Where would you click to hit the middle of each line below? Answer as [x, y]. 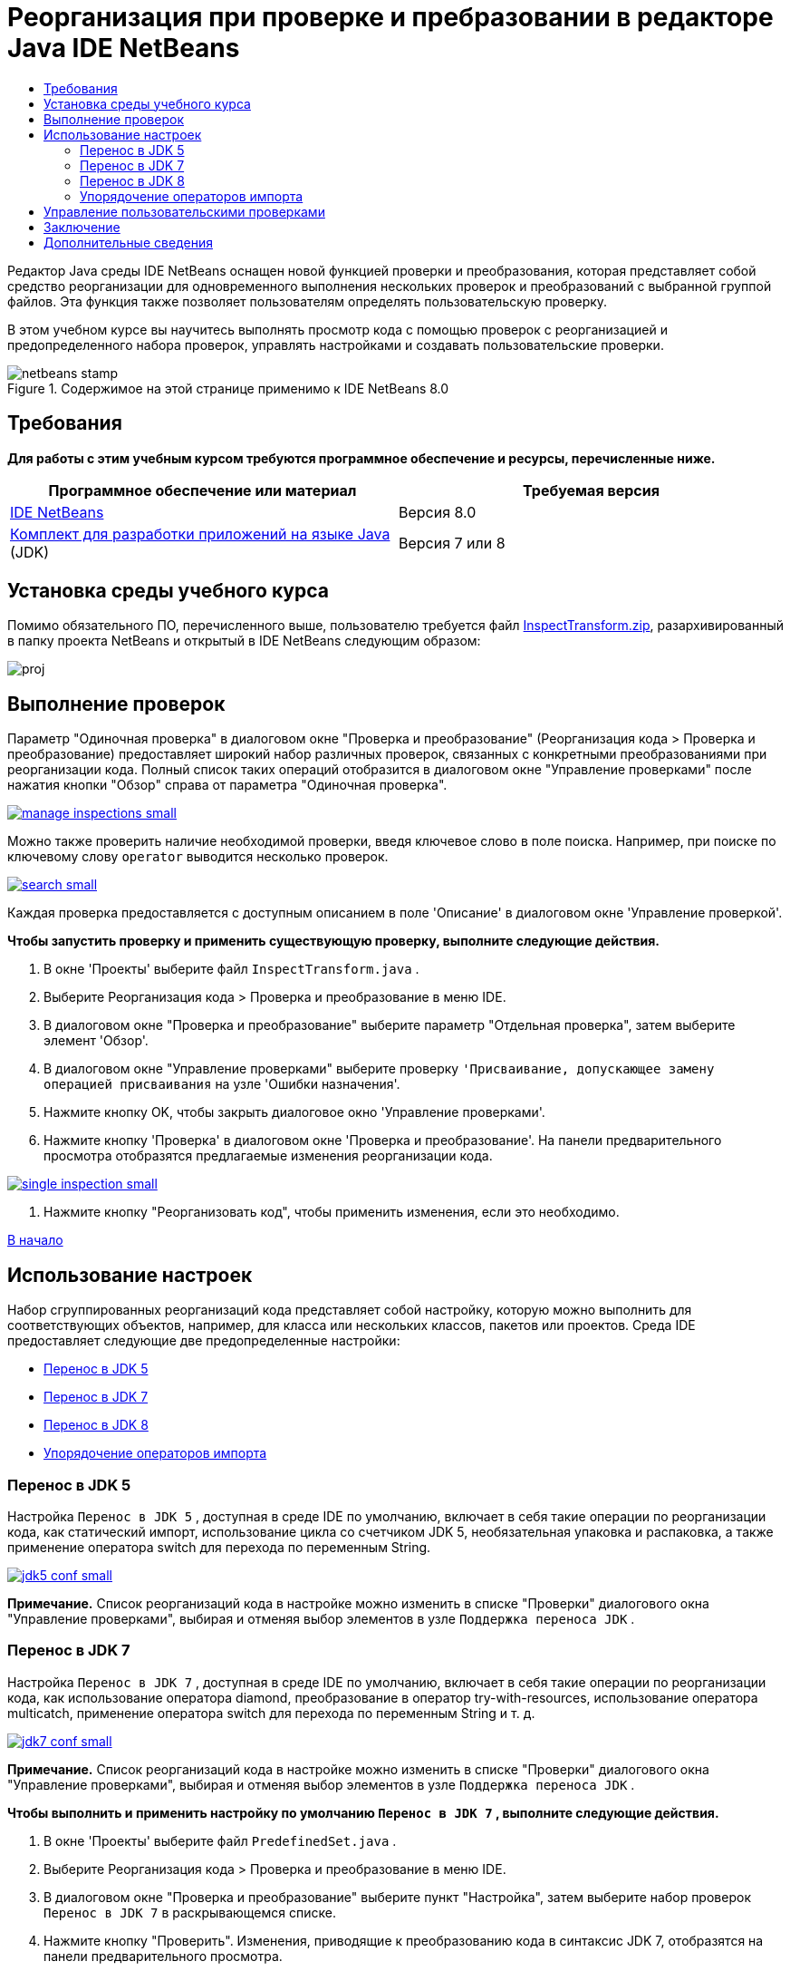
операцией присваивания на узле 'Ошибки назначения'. [222, 1084]
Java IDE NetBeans [124, 48]
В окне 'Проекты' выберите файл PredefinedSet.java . [220, 1840]
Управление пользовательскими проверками [184, 211]
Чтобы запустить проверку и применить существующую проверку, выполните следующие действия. [333, 941]
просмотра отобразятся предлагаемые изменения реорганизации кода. [268, 1156]
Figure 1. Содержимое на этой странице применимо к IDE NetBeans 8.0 [228, 388]
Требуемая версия [591, 490]
